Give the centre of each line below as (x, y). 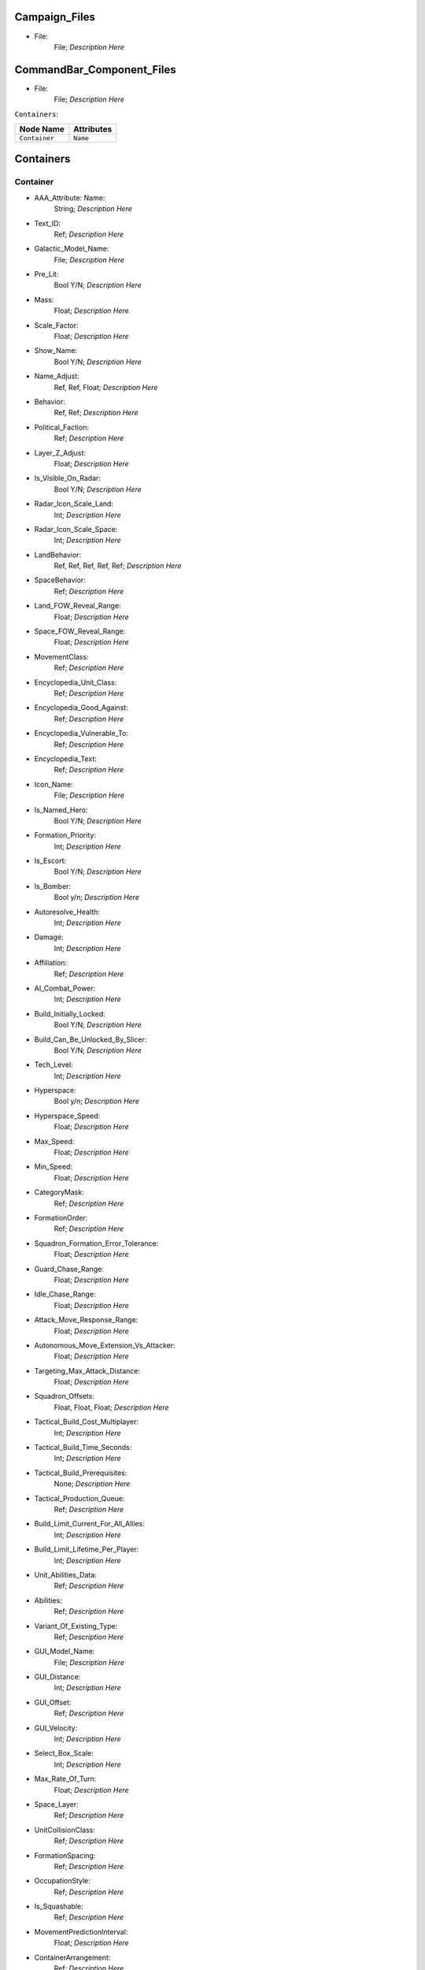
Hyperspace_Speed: (67, 1116)
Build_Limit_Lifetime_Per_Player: (87, 1549)
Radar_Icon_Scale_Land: (74, 504)
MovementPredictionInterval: (81, 1931)
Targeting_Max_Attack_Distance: (87, 1370)
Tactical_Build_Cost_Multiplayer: (87, 1422)
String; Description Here (93, 209)
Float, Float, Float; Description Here (111, 1407)
